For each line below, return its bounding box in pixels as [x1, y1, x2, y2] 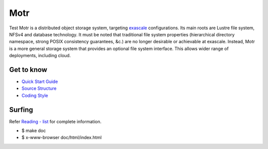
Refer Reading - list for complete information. [9, 118, 102, 124]
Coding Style [21, 92, 48, 98]
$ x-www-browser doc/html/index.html [21, 135, 102, 141]
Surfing [9, 105, 33, 114]
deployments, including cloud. [9, 53, 71, 59]
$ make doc [21, 128, 46, 134]
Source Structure [21, 85, 57, 91]
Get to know [9, 65, 47, 74]
